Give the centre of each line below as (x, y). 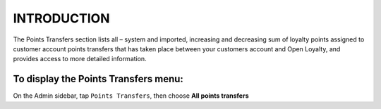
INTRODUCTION (61, 18)
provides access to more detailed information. (80, 59)
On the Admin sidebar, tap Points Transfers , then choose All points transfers (131, 96)
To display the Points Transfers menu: (98, 79)
